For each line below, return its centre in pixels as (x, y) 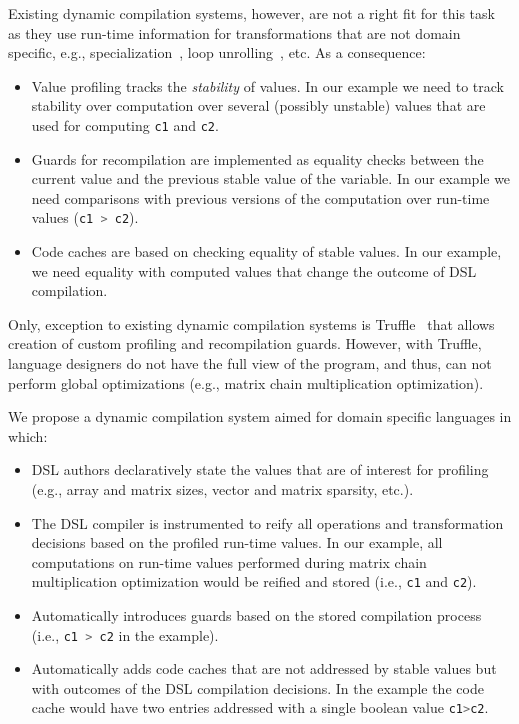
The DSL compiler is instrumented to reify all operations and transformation (267, 522)
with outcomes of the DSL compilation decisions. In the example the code (257, 687)
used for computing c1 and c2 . (125, 124)
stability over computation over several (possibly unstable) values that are (258, 105)
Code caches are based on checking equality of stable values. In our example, (266, 251)
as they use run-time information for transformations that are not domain (234, 32)
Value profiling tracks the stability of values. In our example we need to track (267, 85)
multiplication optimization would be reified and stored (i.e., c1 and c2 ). (254, 581)
